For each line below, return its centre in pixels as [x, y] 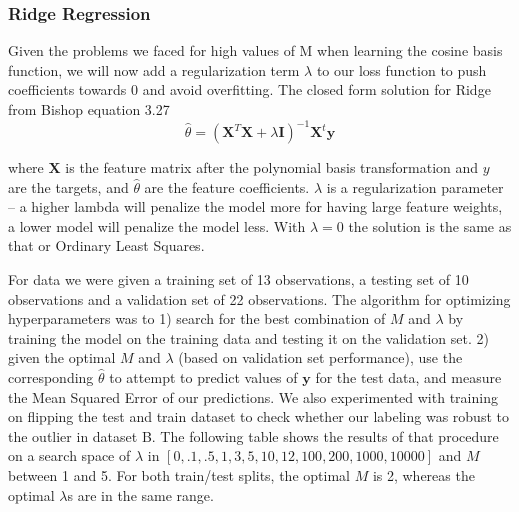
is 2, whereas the [423, 475]
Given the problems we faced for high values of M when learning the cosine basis [255, 50]
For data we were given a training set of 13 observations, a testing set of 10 [238, 279]
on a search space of [69, 455]
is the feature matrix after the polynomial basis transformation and [272, 167]
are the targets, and [68, 186]
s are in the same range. [140, 494]
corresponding [51, 377]
